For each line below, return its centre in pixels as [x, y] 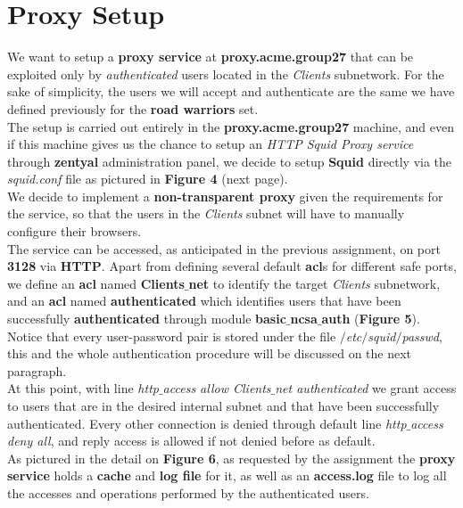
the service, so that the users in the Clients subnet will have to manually [206, 213]
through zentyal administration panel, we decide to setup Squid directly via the [230, 161]
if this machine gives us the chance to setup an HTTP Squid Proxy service [211, 144]
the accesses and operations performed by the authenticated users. [188, 492]
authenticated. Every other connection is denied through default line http [207, 423]
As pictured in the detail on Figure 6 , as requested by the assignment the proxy [231, 458]
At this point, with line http [83, 388]
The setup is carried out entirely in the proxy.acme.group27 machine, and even [231, 126]
